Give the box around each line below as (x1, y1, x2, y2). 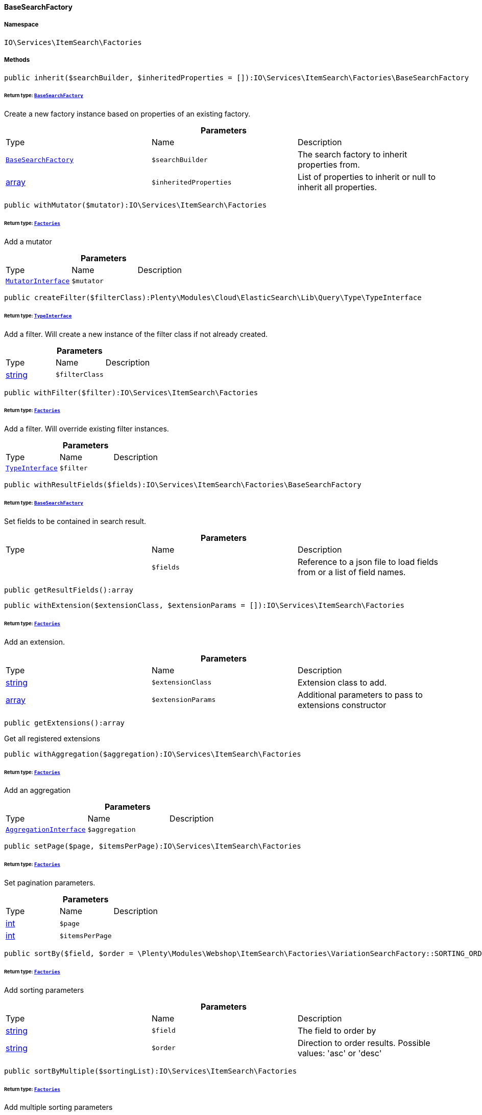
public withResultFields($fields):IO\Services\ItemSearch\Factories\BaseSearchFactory (4, 481, 361, 489)
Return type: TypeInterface (4, 312, 72, 318)
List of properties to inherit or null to (297, 172, 436, 183)
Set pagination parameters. (4, 878, 95, 888)
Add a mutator (4, 237, 52, 246)
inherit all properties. (297, 182, 377, 193)
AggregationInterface (6, 826, 86, 834)
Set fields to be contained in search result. (4, 517, 147, 526)
